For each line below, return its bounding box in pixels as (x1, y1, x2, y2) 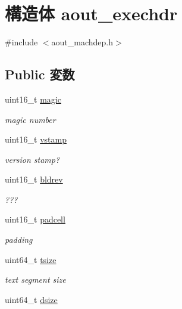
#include (5, 36, 38, 48)
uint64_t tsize (5, 253, 57, 265)
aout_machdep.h (51, 36, 114, 48)
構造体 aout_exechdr (5, 1, 178, 26)
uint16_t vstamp (5, 133, 67, 146)
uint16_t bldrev (5, 173, 63, 186)
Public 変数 (5, 65, 75, 84)
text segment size (5, 273, 66, 286)
